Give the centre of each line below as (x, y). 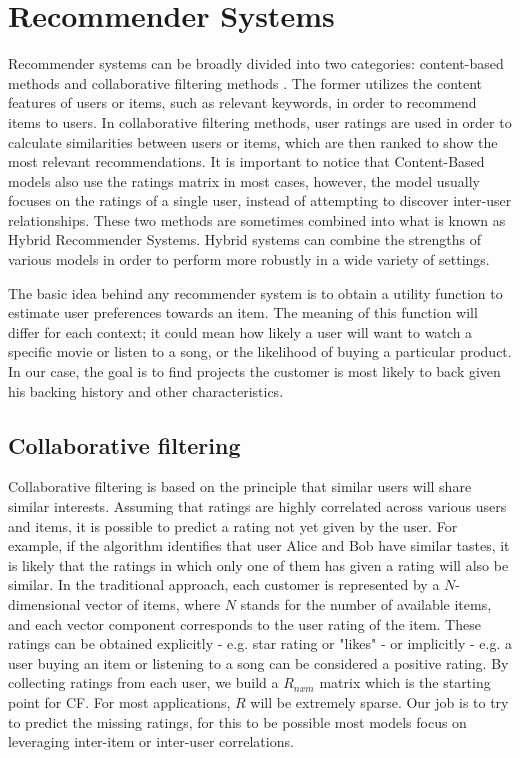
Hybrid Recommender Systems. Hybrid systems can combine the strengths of (244, 239)
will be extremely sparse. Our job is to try (379, 701)
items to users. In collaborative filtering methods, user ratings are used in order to (260, 121)
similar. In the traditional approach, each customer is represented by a (224, 584)
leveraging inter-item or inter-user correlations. (151, 741)
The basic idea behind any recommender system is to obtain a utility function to (255, 292)
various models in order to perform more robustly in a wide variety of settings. (249, 259)
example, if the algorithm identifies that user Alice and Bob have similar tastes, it (259, 545)
